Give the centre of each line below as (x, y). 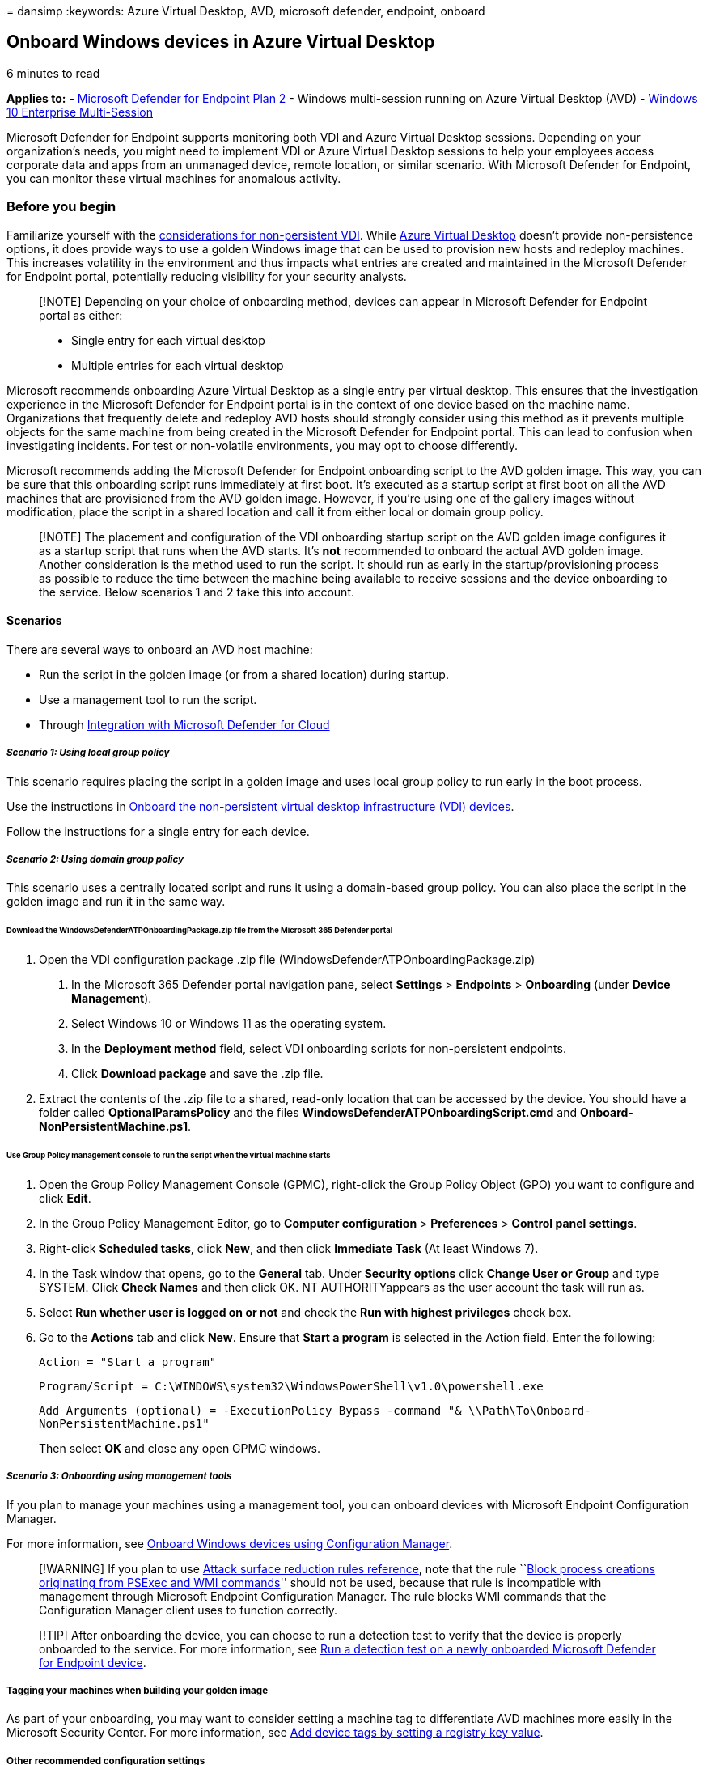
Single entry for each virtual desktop (168, 340)
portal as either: (81, 315)
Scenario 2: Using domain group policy (95, 859)
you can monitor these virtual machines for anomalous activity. (174, 178)
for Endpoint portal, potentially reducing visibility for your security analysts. (207, 276)
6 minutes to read (53, 73)
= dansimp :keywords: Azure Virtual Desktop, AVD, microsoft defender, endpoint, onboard (246, 11)
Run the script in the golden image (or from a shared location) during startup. (244, 674)
